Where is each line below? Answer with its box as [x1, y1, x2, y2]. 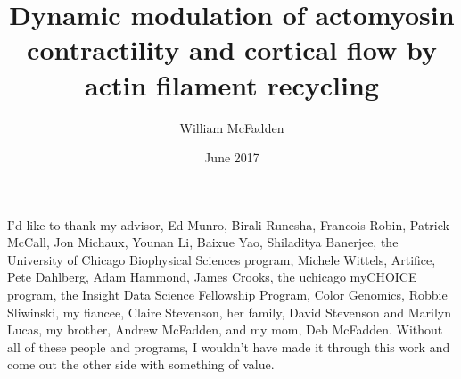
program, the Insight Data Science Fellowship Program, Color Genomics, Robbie [7, 285, 448, 304]
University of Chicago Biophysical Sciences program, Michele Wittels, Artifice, [7, 250, 436, 268]
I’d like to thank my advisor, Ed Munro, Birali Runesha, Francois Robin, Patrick [7, 215, 449, 234]
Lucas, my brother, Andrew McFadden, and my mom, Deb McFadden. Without [7, 320, 443, 339]
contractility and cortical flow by [27, 31, 437, 68]
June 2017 [204, 148, 259, 167]
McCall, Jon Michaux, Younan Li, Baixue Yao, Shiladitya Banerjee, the [7, 233, 399, 251]
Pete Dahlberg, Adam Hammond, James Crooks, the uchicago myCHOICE [7, 268, 417, 286]
